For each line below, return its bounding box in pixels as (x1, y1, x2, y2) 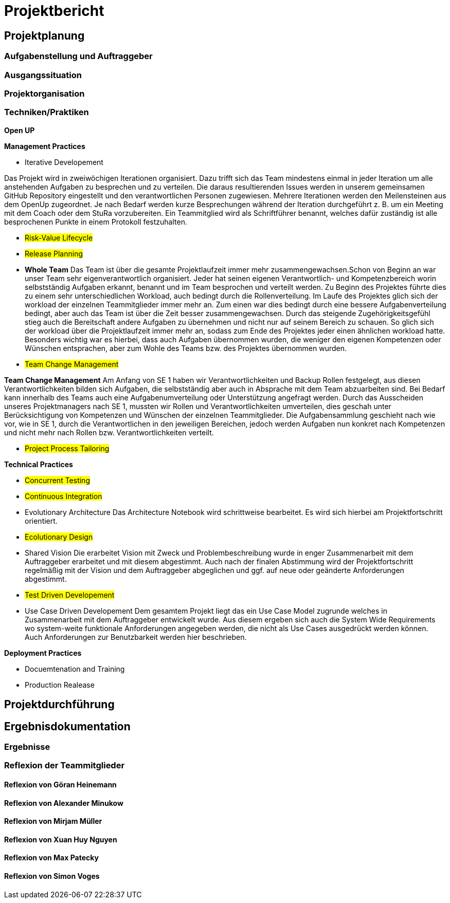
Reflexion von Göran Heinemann (4, 780, 117, 789)
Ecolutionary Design (25, 532, 93, 541)
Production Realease (25, 680, 95, 689)
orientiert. (25, 516, 58, 525)
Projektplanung (4, 29, 85, 42)
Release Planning (25, 249, 83, 258)
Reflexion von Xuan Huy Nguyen (4, 835, 117, 844)
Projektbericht (4, 2, 104, 20)
